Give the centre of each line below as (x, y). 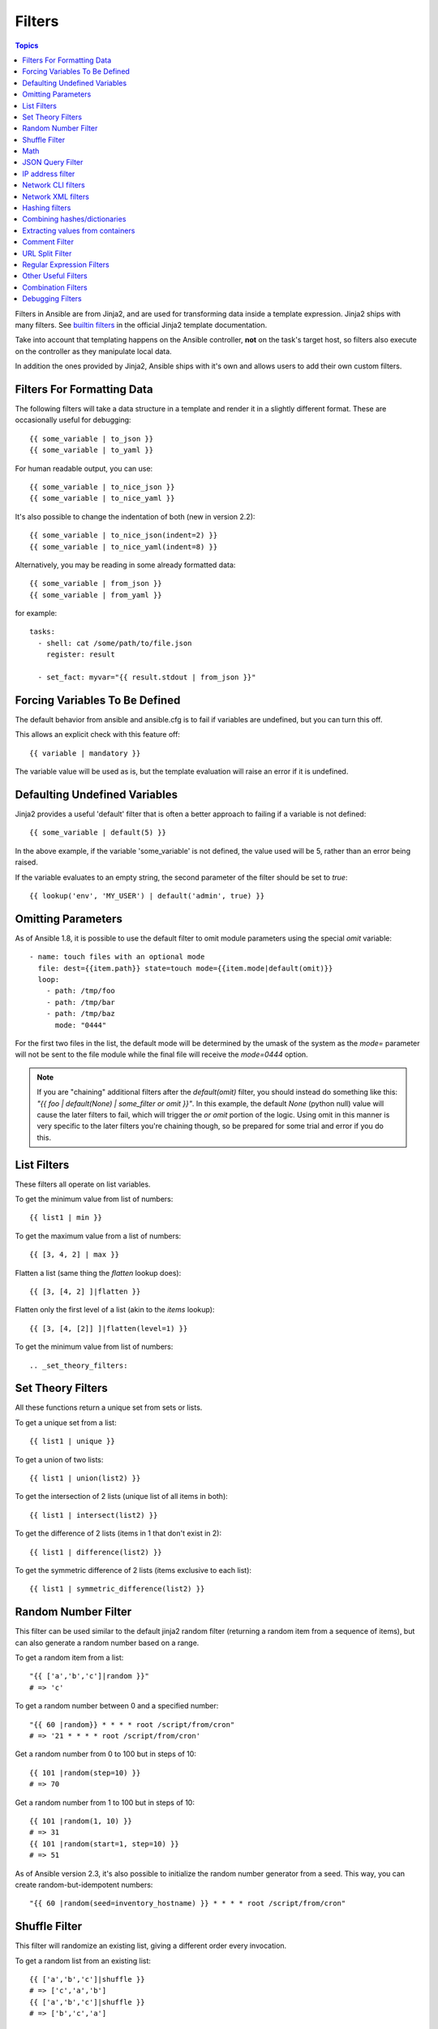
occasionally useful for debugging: (73, 420)
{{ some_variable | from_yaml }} (96, 595)
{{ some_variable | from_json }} (96, 584)
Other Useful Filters (55, 276)
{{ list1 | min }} (66, 1218)
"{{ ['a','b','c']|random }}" (90, 1676)
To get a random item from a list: (69, 1658)
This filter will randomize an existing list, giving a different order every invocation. (151, 1946)
